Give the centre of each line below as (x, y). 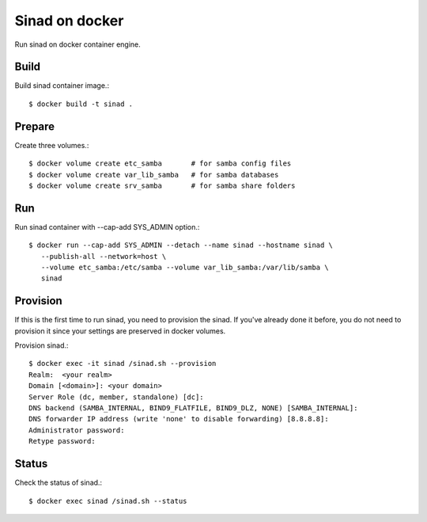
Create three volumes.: (52, 145)
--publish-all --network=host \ (104, 256)
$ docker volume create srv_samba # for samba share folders (162, 185)
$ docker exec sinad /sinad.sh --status (108, 501)
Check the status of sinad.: (59, 482)
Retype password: (62, 441)
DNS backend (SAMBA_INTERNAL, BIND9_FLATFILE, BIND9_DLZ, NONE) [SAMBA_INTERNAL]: (193, 408)
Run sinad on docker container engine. (78, 44)
